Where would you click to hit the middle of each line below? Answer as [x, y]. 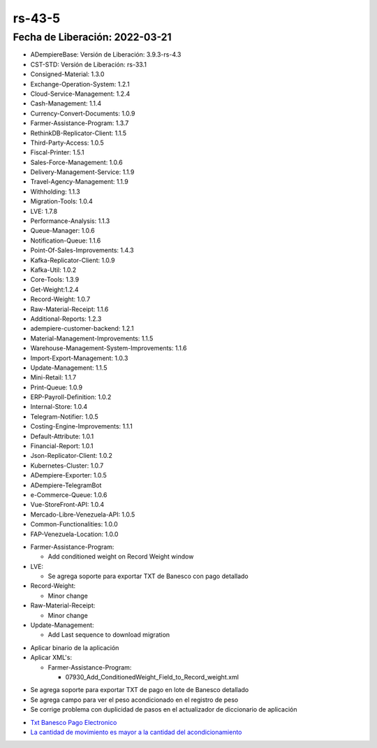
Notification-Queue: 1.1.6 [66, 240]
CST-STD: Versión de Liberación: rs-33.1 [88, 64]
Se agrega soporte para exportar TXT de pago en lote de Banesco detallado [140, 690]
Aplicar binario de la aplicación [75, 647]
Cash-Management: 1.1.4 [66, 103]
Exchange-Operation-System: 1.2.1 [80, 84]
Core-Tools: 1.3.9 [55, 280]
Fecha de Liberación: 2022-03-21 [92, 37]
